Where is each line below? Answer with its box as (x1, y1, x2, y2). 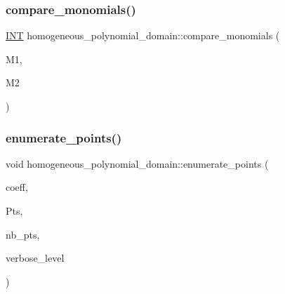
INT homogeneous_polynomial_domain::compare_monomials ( (6, 28, 280, 43)
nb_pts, (6, 227, 40, 241)
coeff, (6, 180, 28, 194)
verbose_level (6, 250, 65, 265)
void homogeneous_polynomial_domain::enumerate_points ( (6, 156, 269, 171)
